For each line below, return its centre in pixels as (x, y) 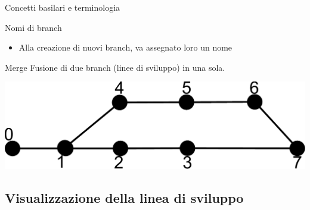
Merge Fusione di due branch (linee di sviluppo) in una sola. (115, 67)
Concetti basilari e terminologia (63, 7)
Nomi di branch (33, 27)
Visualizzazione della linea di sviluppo (124, 197)
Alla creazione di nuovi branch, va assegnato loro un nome (125, 47)
